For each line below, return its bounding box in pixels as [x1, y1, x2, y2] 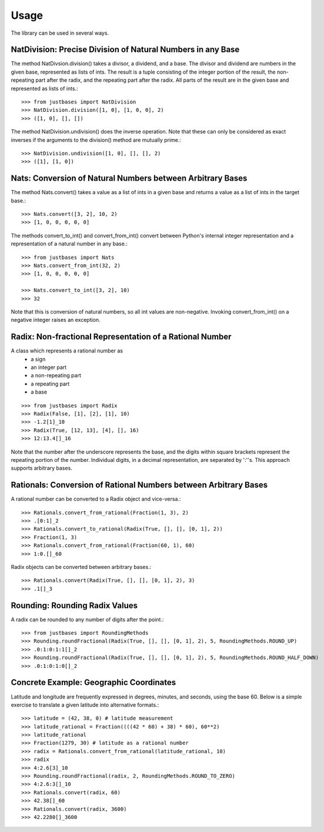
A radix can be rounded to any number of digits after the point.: [11, 615, 164, 623]
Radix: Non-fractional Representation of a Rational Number [11, 332, 232, 342]
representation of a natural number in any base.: [11, 240, 128, 247]
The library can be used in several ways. [11, 29, 109, 36]
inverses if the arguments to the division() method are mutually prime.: [11, 136, 182, 144]
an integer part [31, 364, 67, 371]
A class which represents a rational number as [11, 347, 123, 354]
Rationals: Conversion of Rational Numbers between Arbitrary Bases [11, 480, 268, 490]
